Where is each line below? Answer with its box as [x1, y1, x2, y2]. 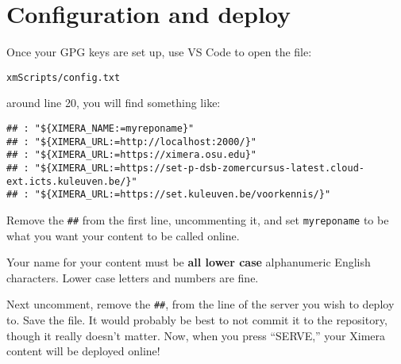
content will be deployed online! [6, 343, 160, 359]
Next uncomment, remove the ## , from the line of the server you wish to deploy [6, 296, 395, 312]
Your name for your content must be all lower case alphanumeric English [6, 254, 371, 270]
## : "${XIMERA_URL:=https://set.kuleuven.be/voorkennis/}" [6, 189, 331, 201]
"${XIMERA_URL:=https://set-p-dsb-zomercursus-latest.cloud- [34, 162, 365, 174]
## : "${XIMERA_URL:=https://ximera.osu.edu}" [6, 149, 256, 161]
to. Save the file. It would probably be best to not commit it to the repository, [6, 312, 388, 328]
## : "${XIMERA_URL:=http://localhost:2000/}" [6, 136, 256, 148]
